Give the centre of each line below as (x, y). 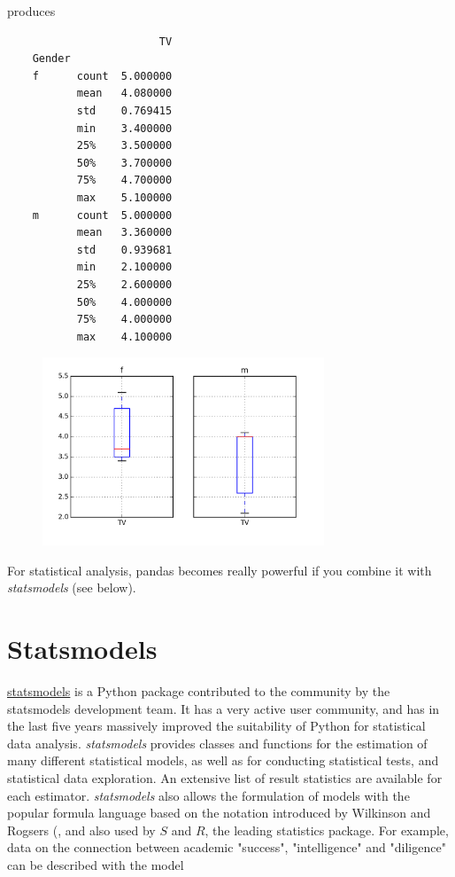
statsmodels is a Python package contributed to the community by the (199, 690)
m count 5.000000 (102, 215)
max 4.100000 (124, 337)
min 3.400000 (124, 128)
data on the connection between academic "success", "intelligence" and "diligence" (227, 847)
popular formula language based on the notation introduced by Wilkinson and (219, 813)
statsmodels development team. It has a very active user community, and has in (224, 708)
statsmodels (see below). (72, 587)
